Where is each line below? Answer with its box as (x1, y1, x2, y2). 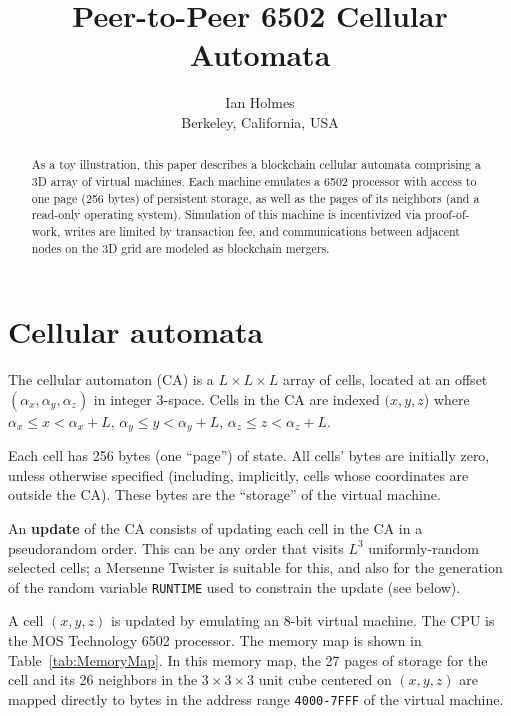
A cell (8, 610, 44, 631)
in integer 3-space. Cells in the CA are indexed (93, 388, 380, 409)
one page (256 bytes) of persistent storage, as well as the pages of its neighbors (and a (31, 189, 480, 206)
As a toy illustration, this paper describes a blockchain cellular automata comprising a (31, 156, 481, 173)
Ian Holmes (225, 92, 295, 113)
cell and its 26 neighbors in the (8, 669, 198, 690)
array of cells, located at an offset (282, 369, 488, 390)
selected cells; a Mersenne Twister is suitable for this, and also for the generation (8, 557, 503, 578)
